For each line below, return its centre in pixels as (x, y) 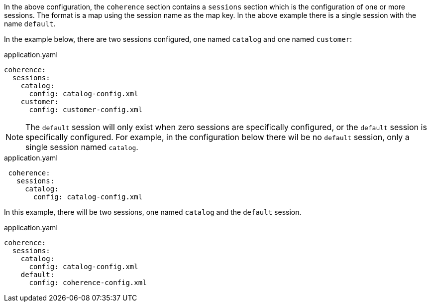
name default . (30, 24)
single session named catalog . (82, 147)
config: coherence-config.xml (88, 283)
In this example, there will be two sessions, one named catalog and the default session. (153, 212)
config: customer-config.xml (86, 110)
